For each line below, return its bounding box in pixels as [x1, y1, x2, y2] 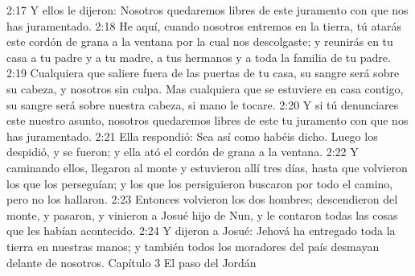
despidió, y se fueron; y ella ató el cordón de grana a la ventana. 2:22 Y [6, 143, 359, 160]
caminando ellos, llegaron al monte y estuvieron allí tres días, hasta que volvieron [6, 159, 408, 175]
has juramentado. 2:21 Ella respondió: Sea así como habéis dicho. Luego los [6, 127, 378, 144]
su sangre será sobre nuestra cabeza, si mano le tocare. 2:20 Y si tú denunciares [6, 96, 399, 113]
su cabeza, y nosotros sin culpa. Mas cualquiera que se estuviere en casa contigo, [6, 80, 404, 97]
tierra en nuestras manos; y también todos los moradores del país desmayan [6, 237, 380, 254]
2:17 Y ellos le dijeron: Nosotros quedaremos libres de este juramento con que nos [6, 2, 409, 18]
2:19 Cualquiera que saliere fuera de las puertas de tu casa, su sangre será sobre [6, 64, 400, 81]
